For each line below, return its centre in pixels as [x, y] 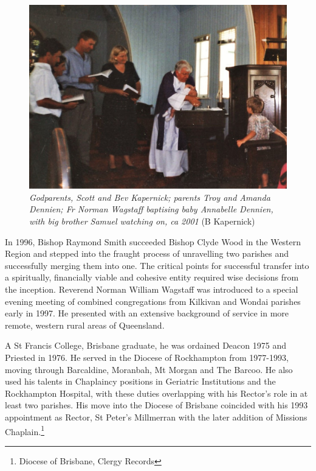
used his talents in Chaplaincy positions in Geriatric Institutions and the [140, 381]
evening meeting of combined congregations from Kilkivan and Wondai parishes [153, 301]
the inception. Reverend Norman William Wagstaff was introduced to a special [152, 289]
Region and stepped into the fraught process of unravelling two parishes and [147, 253]
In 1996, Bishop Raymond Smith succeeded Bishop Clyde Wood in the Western [153, 241]
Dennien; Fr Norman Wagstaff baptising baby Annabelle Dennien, [151, 209]
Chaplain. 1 [25, 430]
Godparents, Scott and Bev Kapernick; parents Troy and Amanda [150, 197]
